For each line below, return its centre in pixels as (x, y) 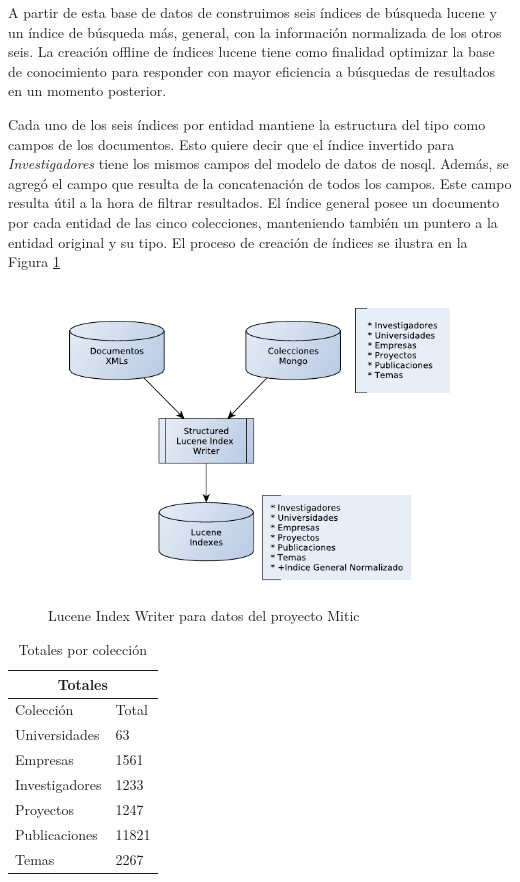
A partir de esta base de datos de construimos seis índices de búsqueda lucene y (252, 12)
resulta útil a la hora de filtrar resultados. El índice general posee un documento (254, 202)
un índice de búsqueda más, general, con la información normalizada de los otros (255, 31)
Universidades (57, 734)
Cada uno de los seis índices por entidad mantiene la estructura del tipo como (247, 123)
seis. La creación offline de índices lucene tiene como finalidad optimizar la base (251, 51)
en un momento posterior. (87, 90)
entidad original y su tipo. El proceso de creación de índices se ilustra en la (238, 241)
